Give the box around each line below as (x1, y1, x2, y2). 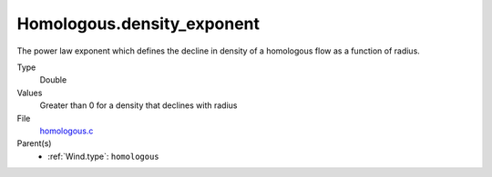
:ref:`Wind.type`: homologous (47, 151, 159, 162)
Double (39, 74, 67, 85)
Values (16, 87, 43, 98)
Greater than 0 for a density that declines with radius (39, 100, 238, 111)
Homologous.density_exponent (16, 14, 260, 34)
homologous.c (39, 125, 94, 136)
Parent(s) (16, 138, 52, 149)
